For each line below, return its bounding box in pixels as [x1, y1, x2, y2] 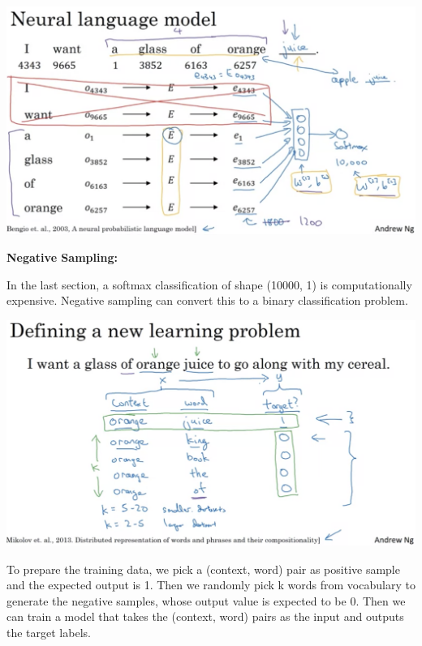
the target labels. [6, 623, 91, 640]
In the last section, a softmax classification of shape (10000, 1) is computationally [6, 276, 412, 293]
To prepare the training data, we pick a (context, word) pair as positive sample [6, 560, 400, 577]
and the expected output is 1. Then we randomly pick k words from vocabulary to [6, 576, 416, 593]
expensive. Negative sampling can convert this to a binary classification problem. [6, 292, 408, 309]
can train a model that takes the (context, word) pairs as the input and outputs [6, 608, 404, 625]
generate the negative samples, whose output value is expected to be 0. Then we [6, 592, 406, 609]
